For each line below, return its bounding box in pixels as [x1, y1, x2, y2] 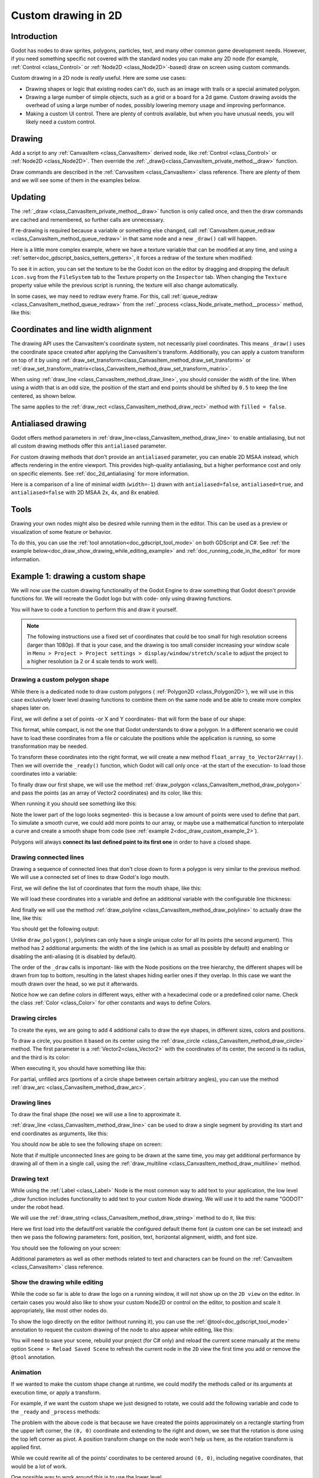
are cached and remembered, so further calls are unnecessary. [11, 216, 165, 223]
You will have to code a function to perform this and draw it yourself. [11, 606, 178, 613]
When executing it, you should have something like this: [11, 1065, 147, 1072]
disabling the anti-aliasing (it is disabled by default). [11, 952, 137, 960]
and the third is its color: [11, 1054, 70, 1061]
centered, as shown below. [11, 392, 77, 399]
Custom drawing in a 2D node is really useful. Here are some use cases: [11, 74, 187, 82]
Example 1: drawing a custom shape [11, 571, 146, 581]
